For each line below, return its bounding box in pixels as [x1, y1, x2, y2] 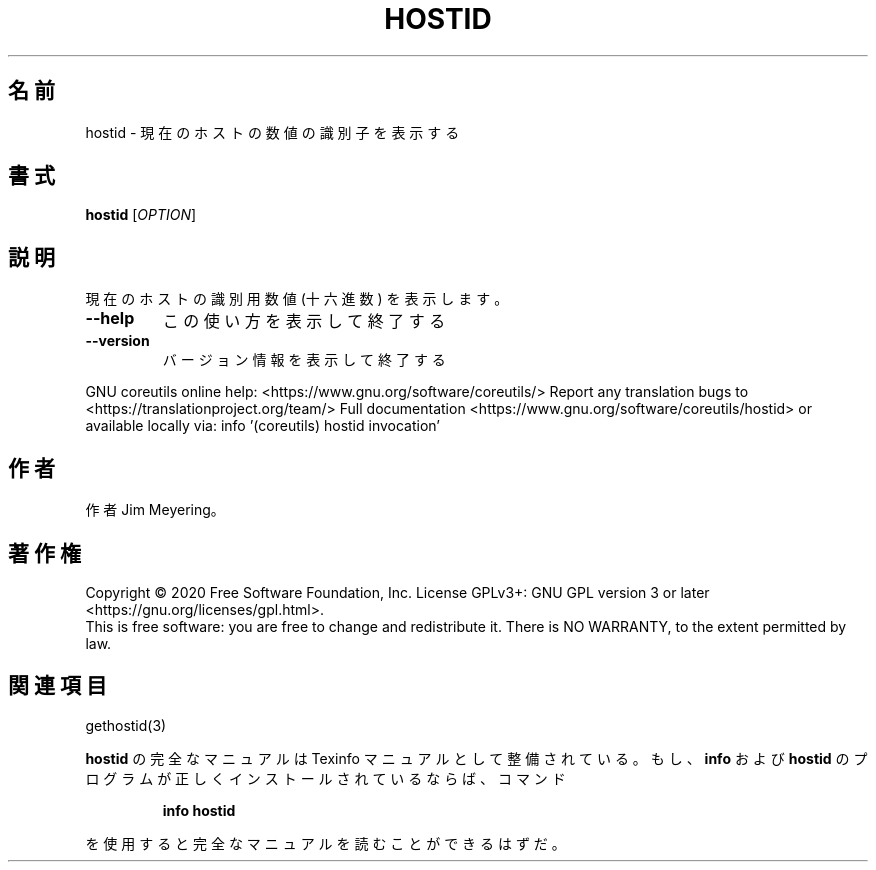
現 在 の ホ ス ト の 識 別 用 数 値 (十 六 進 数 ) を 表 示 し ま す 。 [85, 290, 509, 308]
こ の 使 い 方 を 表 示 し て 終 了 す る [162, 311, 446, 332]
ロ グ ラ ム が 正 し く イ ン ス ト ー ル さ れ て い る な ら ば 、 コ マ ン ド [85, 769, 566, 787]
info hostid [162, 801, 236, 819]
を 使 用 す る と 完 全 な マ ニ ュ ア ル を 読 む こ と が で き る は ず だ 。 [85, 834, 566, 852]
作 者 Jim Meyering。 [85, 501, 225, 519]
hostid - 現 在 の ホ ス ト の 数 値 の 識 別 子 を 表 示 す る [85, 123, 460, 141]
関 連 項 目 [8, 673, 107, 699]
